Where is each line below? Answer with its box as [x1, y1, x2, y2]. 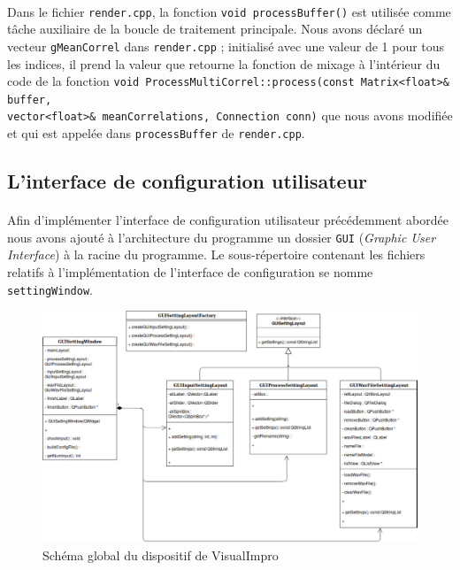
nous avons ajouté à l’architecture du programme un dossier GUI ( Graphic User [7, 227, 436, 246]
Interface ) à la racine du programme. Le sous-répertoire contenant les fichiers [7, 245, 425, 264]
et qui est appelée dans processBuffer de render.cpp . [7, 124, 305, 142]
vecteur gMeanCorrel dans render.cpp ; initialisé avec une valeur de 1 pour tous [7, 36, 445, 55]
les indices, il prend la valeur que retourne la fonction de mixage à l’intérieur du [7, 54, 441, 73]
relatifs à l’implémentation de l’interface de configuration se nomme [7, 262, 373, 281]
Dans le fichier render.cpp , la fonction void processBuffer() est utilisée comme [7, 2, 451, 20]
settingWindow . [7, 280, 93, 298]
